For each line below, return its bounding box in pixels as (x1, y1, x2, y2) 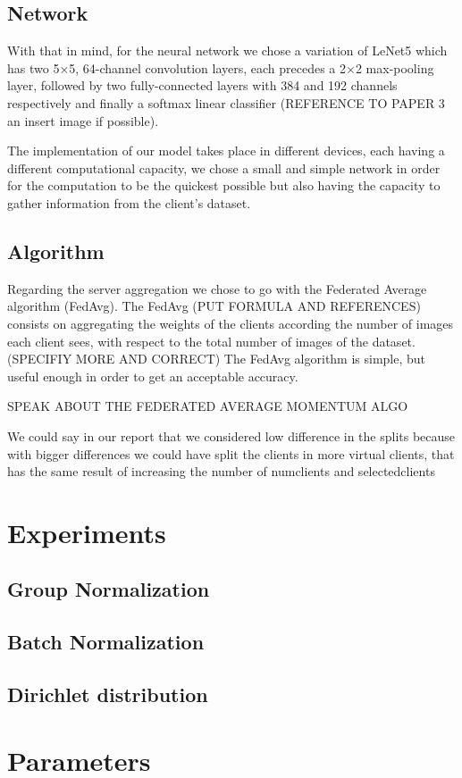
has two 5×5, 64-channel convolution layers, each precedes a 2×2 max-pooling (7, 58, 434, 77)
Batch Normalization (7, 628, 205, 656)
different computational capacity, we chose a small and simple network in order (7, 158, 441, 177)
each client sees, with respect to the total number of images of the (7, 331, 368, 350)
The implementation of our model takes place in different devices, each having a (7, 141, 445, 160)
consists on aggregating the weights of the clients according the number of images (7, 314, 454, 332)
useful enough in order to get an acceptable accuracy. (7, 366, 298, 385)
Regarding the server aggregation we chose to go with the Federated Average (7, 279, 427, 297)
